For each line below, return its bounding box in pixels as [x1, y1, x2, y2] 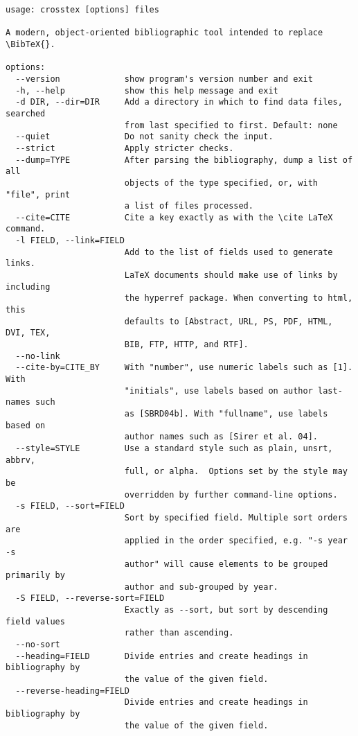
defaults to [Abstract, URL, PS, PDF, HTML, [124, 316, 333, 326]
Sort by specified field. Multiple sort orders [124, 512, 348, 523]
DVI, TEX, [6, 328, 51, 338]
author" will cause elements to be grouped [124, 559, 328, 569]
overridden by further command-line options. [124, 489, 338, 500]
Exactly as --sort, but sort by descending [124, 605, 328, 615]
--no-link [15, 351, 60, 361]
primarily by [6, 570, 65, 581]
